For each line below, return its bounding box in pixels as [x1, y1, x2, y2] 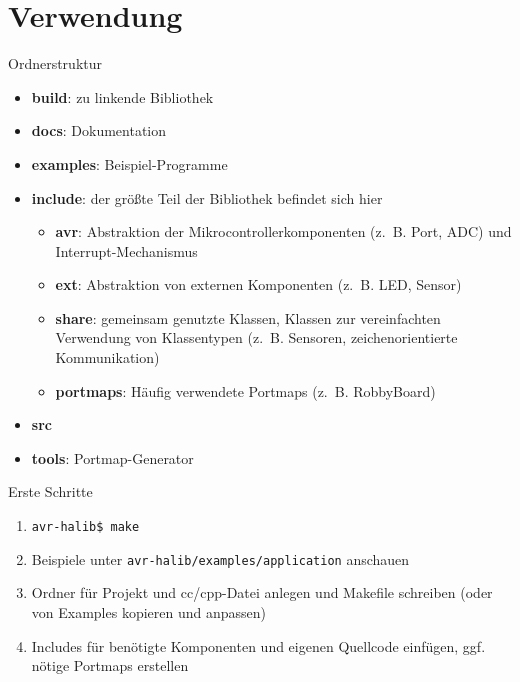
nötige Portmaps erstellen [31, 655, 189, 676]
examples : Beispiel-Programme [31, 153, 228, 174]
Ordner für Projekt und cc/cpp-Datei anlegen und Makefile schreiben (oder [31, 582, 493, 603]
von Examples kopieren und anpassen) [31, 601, 267, 622]
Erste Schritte [8, 481, 93, 502]
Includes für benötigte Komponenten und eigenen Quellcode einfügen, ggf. [31, 635, 486, 656]
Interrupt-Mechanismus [55, 240, 198, 261]
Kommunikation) [55, 347, 160, 368]
